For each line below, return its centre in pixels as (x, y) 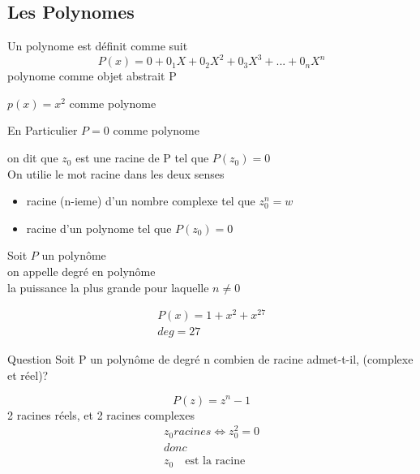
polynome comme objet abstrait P (92, 76)
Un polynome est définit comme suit (98, 46)
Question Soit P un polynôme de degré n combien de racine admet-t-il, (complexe (210, 359)
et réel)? (28, 375)
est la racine (215, 461)
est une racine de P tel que (142, 158)
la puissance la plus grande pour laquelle (108, 287)
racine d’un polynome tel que (99, 228)
